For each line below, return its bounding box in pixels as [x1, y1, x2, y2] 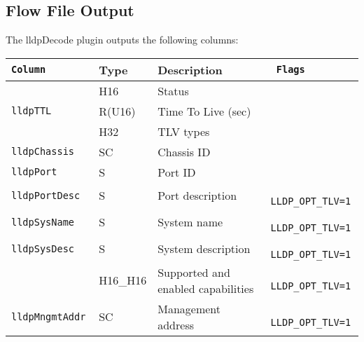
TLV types [157, 123, 210, 139]
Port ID [157, 163, 196, 180]
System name [157, 214, 223, 231]
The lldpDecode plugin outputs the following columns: [6, 32, 239, 47]
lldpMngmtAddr [11, 310, 86, 322]
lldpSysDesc [11, 242, 75, 254]
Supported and [157, 264, 230, 280]
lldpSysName [11, 216, 75, 228]
